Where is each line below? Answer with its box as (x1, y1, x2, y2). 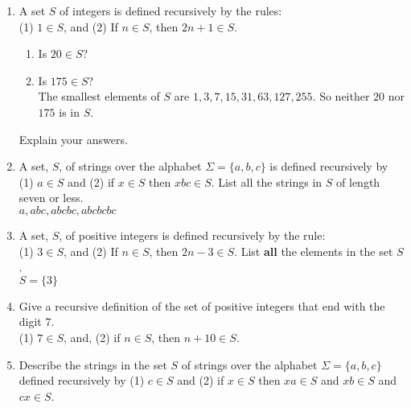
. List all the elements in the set (234, 242, 393, 259)
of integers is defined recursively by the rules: (60, 2, 282, 19)
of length (336, 173, 380, 190)
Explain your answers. (18, 130, 128, 147)
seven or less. (18, 189, 84, 206)
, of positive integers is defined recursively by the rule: (59, 226, 326, 243)
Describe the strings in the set (18, 356, 167, 373)
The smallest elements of (38, 88, 160, 105)
